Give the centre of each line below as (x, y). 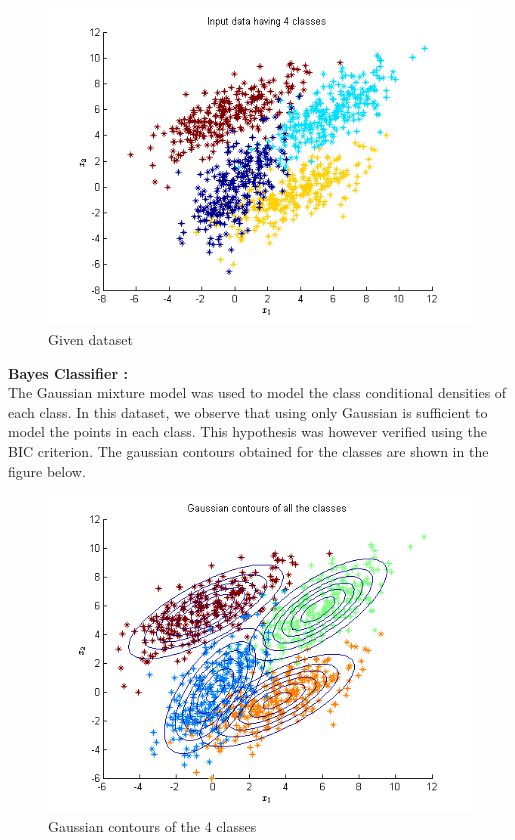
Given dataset (90, 339)
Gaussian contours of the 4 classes (152, 826)
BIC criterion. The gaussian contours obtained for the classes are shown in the (248, 450)
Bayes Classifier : (68, 372)
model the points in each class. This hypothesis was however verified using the (247, 431)
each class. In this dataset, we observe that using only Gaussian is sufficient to (248, 411)
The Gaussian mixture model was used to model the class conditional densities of (257, 392)
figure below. (47, 470)
